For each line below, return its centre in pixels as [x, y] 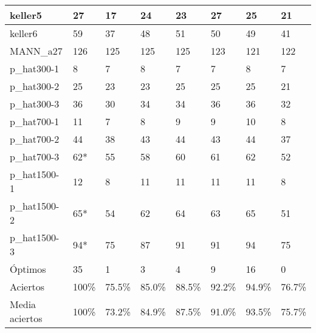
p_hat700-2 [35, 139]
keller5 [26, 15]
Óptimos [28, 269]
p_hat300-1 [35, 68]
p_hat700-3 [35, 156]
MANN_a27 [36, 51]
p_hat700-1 [35, 121]
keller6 [24, 33]
